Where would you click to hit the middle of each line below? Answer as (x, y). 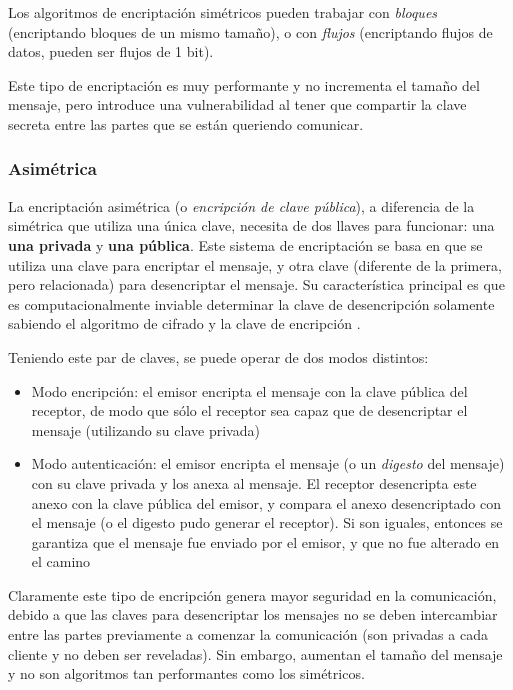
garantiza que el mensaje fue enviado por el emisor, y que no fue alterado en (265, 541)
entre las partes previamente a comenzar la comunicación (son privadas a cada (248, 634)
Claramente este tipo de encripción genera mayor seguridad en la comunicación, (252, 594)
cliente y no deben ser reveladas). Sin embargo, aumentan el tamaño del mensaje (255, 653)
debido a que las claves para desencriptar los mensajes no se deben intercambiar (253, 614)
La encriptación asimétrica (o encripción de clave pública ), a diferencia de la (241, 205)
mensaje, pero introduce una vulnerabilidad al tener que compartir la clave (237, 104)
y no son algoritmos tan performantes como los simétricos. (186, 673)
